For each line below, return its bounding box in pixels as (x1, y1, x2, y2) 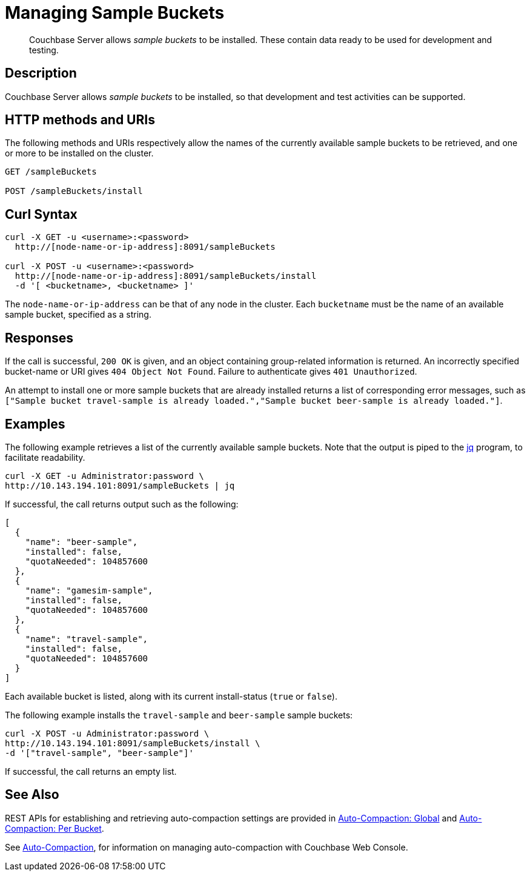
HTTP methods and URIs (5, 112, 155, 128)
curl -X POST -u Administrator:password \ (5, 728, 210, 738)
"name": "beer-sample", (25, 537, 138, 547)
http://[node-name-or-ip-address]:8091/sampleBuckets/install (15, 271, 317, 281)
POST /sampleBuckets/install (5, 186, 143, 196)
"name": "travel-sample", (25, 634, 148, 644)
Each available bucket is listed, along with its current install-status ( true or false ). (5, 690, 337, 701)
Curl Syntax (5, 206, 78, 222)
